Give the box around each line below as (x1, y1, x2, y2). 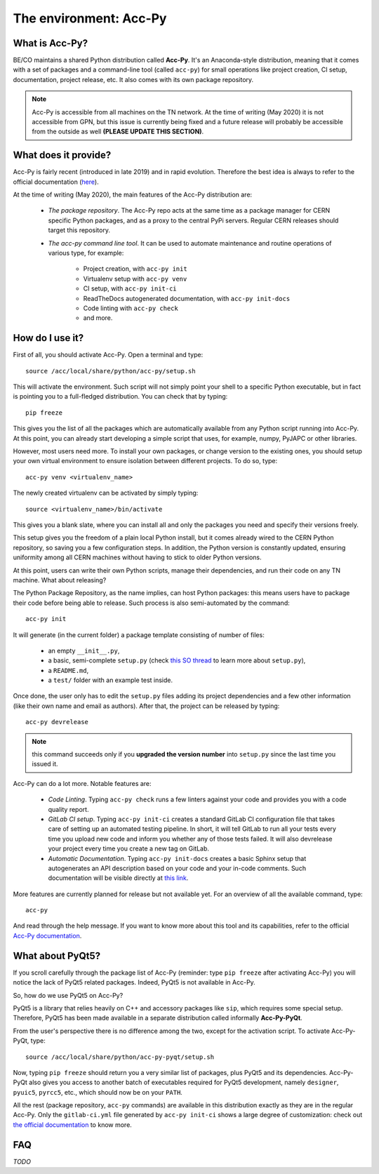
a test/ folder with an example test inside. (48, 676, 173, 684)
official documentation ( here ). (13, 178, 99, 186)
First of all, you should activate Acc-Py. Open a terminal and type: (13, 351, 204, 359)
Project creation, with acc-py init (83, 265, 187, 273)
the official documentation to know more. (13, 1120, 133, 1129)
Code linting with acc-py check (83, 304, 178, 312)
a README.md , (48, 666, 89, 674)
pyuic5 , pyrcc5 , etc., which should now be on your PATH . (13, 1088, 182, 1096)
